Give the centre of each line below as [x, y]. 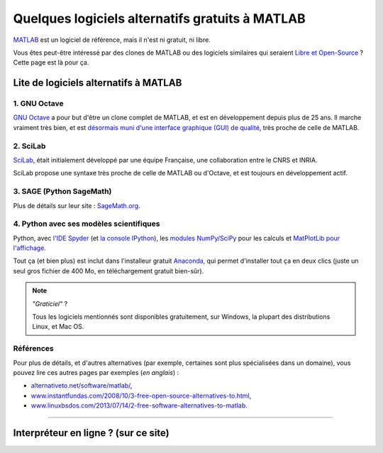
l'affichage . [29, 248]
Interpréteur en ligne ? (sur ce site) [91, 433]
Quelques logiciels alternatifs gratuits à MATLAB [160, 18]
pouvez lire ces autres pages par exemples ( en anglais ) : [96, 372]
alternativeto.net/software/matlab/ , [82, 386]
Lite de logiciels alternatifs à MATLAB [98, 83]
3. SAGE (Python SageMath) [62, 192]
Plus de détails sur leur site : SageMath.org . [77, 205]
